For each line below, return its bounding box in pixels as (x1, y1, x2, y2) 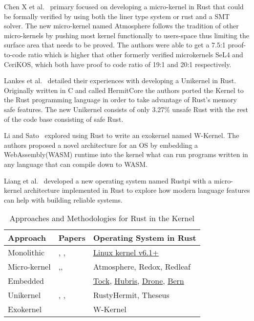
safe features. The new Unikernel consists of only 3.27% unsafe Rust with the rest (4, 104, 248, 114)
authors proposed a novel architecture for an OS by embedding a (4, 139, 198, 150)
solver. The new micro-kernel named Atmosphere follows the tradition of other (4, 21, 239, 31)
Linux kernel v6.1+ (93, 247, 159, 258)
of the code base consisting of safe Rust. (4, 114, 124, 124)
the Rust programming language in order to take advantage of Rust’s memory (4, 94, 237, 105)
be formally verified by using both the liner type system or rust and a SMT (4, 11, 230, 21)
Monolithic (8, 247, 45, 258)
